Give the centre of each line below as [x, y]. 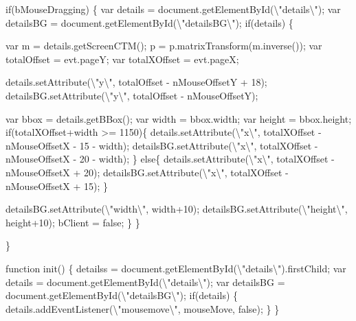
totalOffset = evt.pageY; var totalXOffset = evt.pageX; [122, 59]
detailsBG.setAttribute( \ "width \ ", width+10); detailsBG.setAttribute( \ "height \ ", [177, 209]
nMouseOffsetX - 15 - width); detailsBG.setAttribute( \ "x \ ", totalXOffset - [162, 145]
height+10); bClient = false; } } [73, 222]
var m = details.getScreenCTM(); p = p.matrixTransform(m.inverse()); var [164, 46]
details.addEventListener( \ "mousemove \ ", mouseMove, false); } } [143, 308]
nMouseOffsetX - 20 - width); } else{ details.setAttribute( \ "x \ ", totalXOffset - [170, 159]
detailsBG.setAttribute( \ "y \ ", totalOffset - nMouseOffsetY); [132, 95]
